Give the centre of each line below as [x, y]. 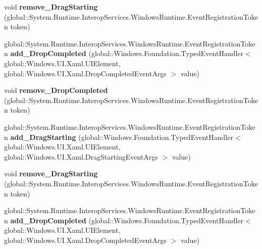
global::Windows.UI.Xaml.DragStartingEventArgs [81, 156]
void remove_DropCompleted [56, 90]
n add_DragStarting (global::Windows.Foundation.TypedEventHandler [119, 137]
